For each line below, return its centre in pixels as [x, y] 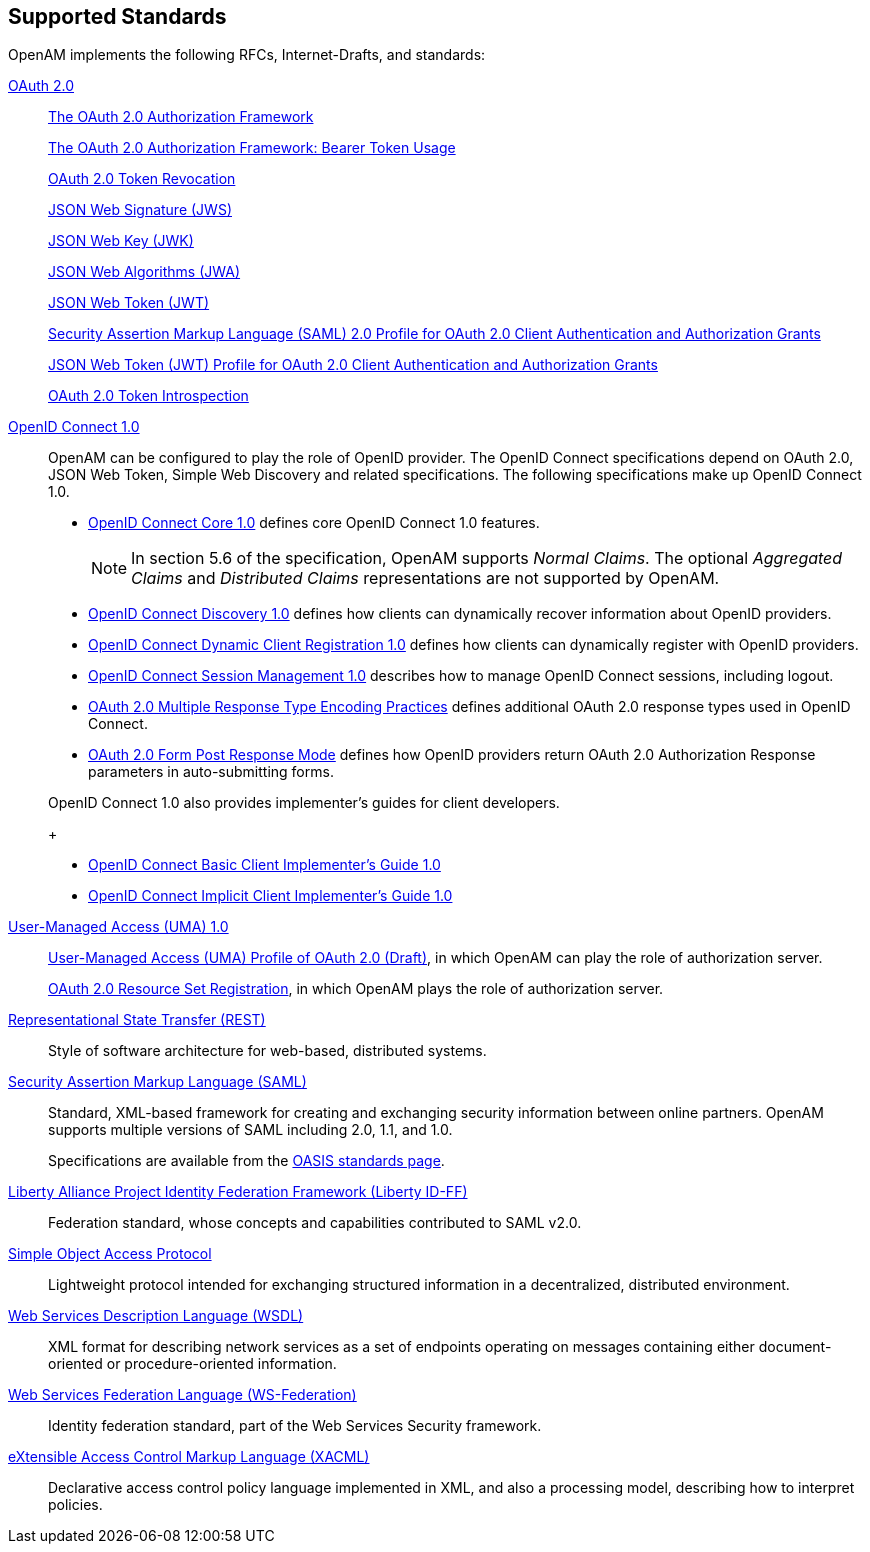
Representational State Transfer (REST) [137, 1020]
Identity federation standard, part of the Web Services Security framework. [295, 1426]
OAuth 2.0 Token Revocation [142, 179]
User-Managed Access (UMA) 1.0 [118, 927]
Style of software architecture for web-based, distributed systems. [267, 1051]
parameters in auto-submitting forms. [211, 772]
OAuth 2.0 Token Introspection [148, 396]
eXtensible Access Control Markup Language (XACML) [189, 1457]
